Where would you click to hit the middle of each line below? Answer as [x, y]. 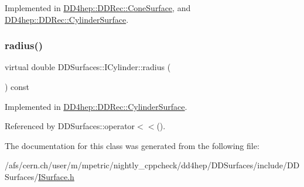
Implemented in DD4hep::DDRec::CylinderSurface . [96, 106]
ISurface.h [56, 176]
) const [17, 86]
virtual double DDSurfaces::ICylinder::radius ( [88, 67]
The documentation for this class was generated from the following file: [132, 145]
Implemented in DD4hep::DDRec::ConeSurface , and [98, 8]
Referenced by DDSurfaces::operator [70, 126]
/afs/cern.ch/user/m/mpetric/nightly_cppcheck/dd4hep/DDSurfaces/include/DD [152, 165]
